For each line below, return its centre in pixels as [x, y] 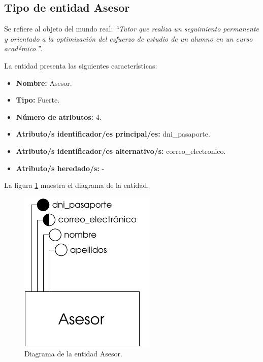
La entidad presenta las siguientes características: [81, 65]
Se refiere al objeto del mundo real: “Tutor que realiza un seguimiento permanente [132, 29]
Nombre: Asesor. [44, 83]
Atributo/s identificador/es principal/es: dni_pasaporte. [113, 134]
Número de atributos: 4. [59, 117]
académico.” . [23, 48]
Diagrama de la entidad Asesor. [73, 354]
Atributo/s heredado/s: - [60, 168]
